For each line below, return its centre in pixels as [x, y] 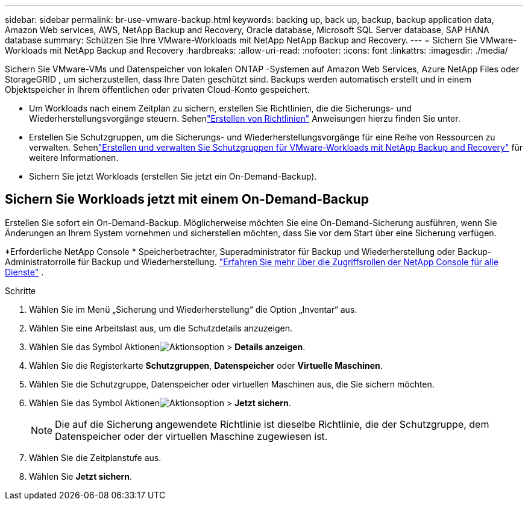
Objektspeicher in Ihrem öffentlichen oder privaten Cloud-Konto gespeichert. [157, 89]
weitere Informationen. [74, 158]
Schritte [20, 290]
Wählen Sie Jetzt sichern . [81, 476]
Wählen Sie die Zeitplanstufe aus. [95, 457]
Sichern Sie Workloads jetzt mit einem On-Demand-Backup [187, 199]
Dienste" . [24, 272]
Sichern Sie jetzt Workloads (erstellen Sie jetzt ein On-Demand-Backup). [173, 176]
